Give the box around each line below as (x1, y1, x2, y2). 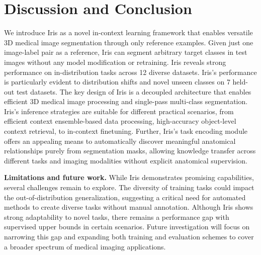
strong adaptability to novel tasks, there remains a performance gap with (4, 211, 229, 222)
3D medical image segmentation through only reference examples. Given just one (4, 37, 253, 47)
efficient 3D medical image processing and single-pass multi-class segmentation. (4, 96, 248, 107)
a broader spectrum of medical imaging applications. (4, 241, 166, 251)
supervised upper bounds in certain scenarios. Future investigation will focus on (4, 221, 250, 232)
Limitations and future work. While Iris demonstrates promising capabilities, (4, 172, 254, 183)
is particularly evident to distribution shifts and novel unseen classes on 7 (4, 76, 230, 87)
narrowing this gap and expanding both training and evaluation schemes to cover (4, 231, 254, 241)
